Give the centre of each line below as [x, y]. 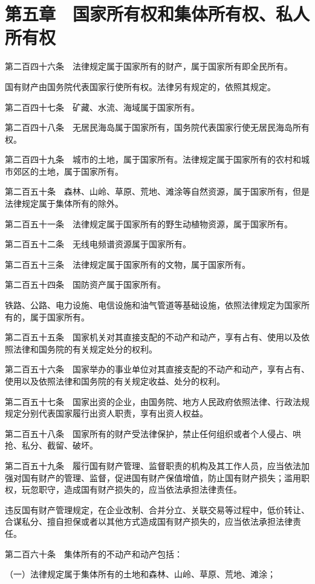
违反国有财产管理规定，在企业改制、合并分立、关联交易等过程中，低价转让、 [157, 509]
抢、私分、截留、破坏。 [51, 445]
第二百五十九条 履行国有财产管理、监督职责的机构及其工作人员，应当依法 [153, 465]
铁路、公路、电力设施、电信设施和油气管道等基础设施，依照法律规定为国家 [153, 305]
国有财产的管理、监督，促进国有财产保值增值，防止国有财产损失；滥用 [161, 477]
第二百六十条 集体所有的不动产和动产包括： [94, 553]
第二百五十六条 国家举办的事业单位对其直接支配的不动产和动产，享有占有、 [157, 369]
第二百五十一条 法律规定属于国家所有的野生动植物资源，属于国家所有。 [149, 223]
